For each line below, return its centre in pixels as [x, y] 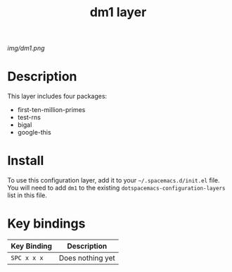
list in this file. [27, 195]
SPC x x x [27, 258]
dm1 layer [118, 12]
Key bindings [46, 224]
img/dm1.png [26, 48]
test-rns [29, 118]
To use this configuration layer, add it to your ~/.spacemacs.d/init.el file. [114, 180]
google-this [34, 132]
